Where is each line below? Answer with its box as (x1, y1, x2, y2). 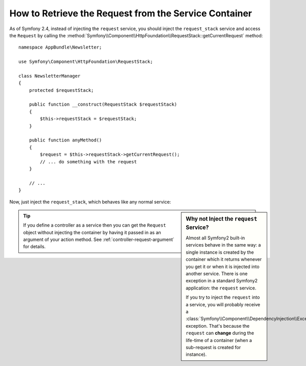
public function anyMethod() (29, 137, 102, 143)
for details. (23, 243, 46, 250)
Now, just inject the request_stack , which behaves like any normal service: (9, 199, 171, 205)
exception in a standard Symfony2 (186, 278, 258, 284)
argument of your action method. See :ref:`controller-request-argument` (23, 236, 174, 242)
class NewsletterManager (18, 73, 81, 79)
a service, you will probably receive (186, 301, 260, 307)
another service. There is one (186, 271, 248, 277)
